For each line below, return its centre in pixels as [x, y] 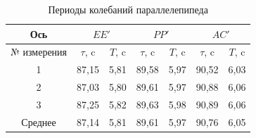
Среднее [39, 121]
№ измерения [39, 52]
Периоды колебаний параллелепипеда [128, 9]
